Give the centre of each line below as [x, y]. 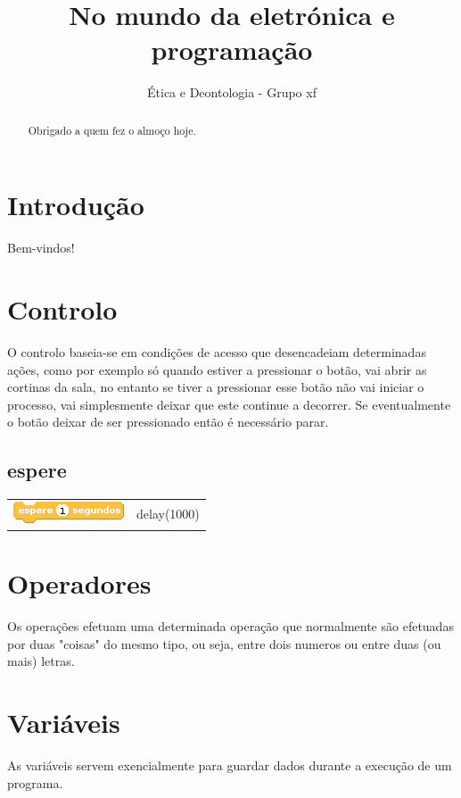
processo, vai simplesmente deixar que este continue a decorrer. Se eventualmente [229, 404]
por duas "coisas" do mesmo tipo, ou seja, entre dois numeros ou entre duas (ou [224, 643]
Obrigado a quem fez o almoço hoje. [112, 130]
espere [37, 470]
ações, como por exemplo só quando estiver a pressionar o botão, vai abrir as [217, 369]
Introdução [76, 205]
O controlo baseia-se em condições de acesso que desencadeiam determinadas [217, 352]
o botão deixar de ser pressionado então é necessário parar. [168, 422]
